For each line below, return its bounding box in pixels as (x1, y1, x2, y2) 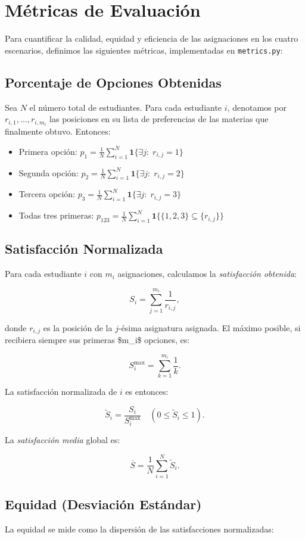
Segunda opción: (18, 166, 79, 179)
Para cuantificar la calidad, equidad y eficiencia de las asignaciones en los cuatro (5, 32, 298, 45)
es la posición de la (43, 321, 113, 334)
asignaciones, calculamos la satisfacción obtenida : (117, 267, 297, 280)
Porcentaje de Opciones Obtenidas (5, 73, 222, 91)
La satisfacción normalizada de (5, 385, 117, 398)
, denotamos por (227, 101, 287, 113)
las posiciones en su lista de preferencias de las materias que (49, 113, 269, 125)
